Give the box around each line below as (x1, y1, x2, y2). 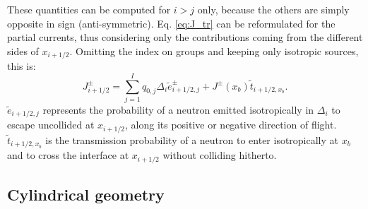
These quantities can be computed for (7, 2, 171, 16)
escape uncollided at (7, 117, 95, 132)
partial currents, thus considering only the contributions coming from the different (7, 30, 363, 44)
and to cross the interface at (7, 148, 129, 162)
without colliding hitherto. (162, 148, 277, 162)
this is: (7, 59, 36, 73)
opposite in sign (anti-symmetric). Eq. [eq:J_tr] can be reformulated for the (7, 16, 336, 30)
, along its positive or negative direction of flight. (124, 117, 337, 132)
